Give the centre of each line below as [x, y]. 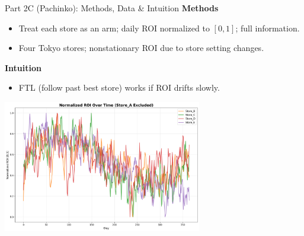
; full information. [268, 28]
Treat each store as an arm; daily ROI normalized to [114, 28]
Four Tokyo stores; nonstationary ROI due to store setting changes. [141, 48]
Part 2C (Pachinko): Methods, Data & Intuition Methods [112, 8]
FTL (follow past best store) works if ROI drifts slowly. [119, 87]
